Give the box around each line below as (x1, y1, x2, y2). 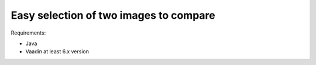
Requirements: (11, 29, 46, 36)
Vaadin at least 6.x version (25, 48, 89, 55)
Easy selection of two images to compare (11, 9, 216, 22)
